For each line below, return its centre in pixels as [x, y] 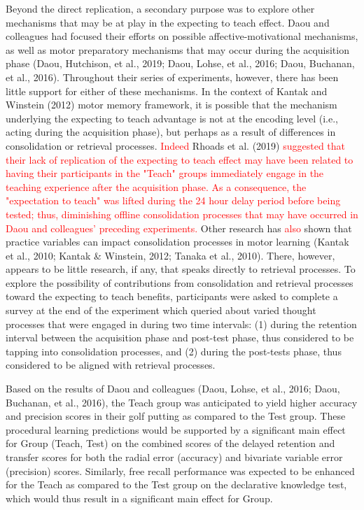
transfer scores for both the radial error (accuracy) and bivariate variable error [174, 457]
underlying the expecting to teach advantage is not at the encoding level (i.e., [172, 118]
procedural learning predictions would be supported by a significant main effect [176, 429]
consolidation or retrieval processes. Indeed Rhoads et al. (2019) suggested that [176, 145]
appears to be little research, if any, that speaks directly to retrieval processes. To [181, 269]
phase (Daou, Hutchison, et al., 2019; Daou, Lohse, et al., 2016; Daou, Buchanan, [180, 63]
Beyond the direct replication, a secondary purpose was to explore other [160, 8]
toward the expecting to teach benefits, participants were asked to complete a [172, 296]
